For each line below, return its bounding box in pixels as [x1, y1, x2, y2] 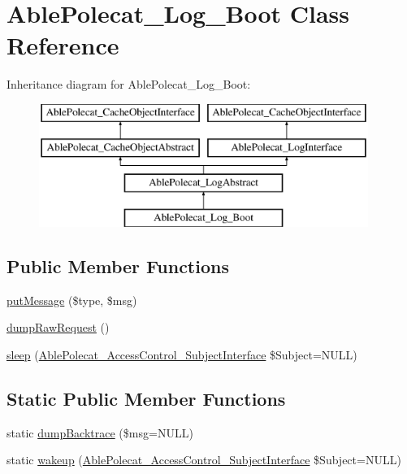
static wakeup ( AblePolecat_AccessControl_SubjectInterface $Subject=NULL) [6, 451, 401, 468]
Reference [6, 28, 119, 62]
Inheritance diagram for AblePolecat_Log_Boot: [6, 76, 251, 93]
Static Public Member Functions [6, 386, 286, 411]
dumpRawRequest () [6, 319, 110, 336]
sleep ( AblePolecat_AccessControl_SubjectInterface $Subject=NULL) [6, 346, 357, 363]
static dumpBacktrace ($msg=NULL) [6, 424, 193, 441]
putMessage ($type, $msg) [6, 291, 137, 308]
